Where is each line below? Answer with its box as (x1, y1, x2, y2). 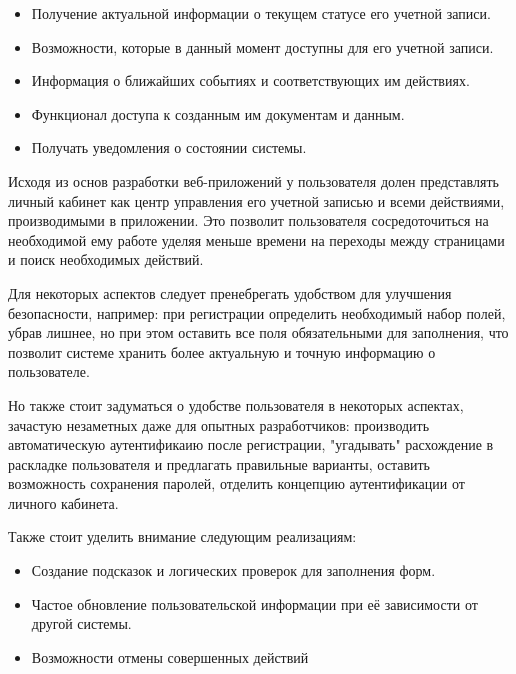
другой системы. (31, 613, 132, 634)
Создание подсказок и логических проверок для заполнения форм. (31, 560, 436, 581)
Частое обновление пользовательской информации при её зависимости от (31, 593, 478, 614)
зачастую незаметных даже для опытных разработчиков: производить (8, 414, 430, 435)
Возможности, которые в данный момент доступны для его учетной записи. (31, 36, 494, 57)
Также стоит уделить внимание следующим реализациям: (8, 526, 357, 547)
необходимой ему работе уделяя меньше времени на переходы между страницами (8, 229, 505, 250)
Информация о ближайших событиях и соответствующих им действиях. (31, 70, 470, 91)
